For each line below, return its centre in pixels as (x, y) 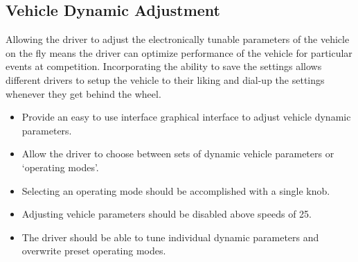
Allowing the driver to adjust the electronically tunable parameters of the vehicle (178, 39)
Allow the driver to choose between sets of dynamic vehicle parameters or (178, 154)
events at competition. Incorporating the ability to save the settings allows (164, 66)
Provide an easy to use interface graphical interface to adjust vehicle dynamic (186, 117)
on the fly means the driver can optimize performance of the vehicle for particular (179, 52)
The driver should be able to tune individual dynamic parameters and (170, 237)
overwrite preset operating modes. (94, 251)
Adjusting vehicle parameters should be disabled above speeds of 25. (167, 214)
